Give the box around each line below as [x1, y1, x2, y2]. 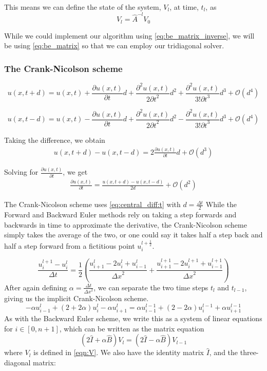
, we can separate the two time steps [93, 282, 208, 292]
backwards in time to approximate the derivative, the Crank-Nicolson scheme [4, 219, 247, 230]
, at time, [169, 2, 199, 12]
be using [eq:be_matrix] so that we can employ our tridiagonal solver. [4, 40, 224, 51]
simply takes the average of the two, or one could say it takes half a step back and [4, 229, 263, 240]
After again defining [4, 282, 67, 292]
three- [240, 347, 259, 358]
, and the [209, 347, 238, 358]
